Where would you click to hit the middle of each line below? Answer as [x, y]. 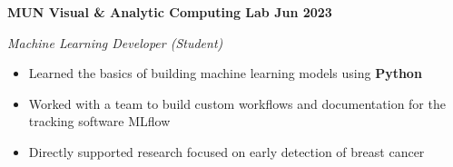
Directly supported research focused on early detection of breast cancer [226, 151]
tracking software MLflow [99, 121]
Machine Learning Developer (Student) [115, 42]
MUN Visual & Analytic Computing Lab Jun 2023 [170, 12]
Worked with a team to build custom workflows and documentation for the [237, 103]
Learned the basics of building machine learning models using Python [225, 73]
